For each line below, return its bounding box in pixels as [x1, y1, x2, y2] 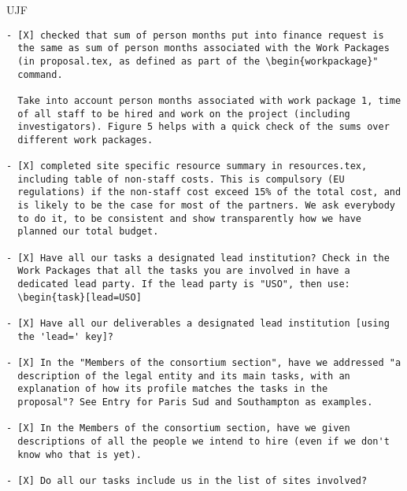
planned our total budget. [17, 226, 159, 238]
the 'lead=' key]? [17, 330, 114, 342]
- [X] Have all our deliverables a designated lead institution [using [6, 318, 390, 330]
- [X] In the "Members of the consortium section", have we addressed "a [6, 357, 401, 368]
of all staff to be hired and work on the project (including [17, 108, 350, 120]
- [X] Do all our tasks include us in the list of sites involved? [6, 474, 368, 486]
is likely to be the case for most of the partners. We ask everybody [17, 200, 395, 212]
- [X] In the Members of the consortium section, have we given [6, 423, 350, 434]
